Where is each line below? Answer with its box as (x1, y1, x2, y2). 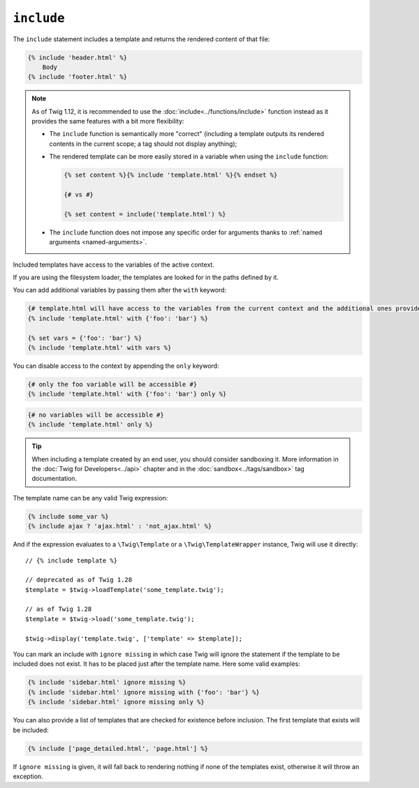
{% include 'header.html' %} (27, 53, 128, 61)
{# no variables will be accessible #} (27, 410, 164, 419)
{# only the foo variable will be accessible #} (27, 380, 198, 388)
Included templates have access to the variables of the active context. (13, 260, 214, 269)
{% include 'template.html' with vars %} (27, 343, 172, 352)
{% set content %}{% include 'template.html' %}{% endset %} (64, 171, 278, 179)
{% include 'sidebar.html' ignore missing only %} (27, 698, 205, 706)
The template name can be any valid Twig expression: (13, 493, 168, 502)
